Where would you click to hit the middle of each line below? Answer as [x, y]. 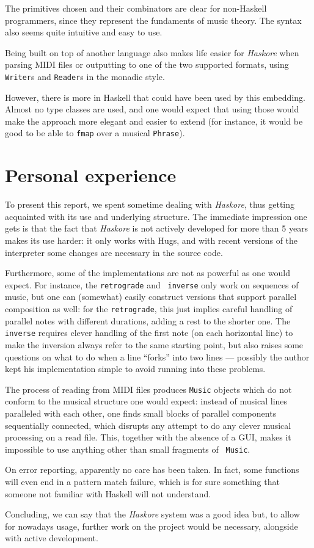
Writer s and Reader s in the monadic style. [85, 76]
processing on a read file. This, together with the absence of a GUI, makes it [148, 437]
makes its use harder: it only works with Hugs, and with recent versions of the [152, 240]
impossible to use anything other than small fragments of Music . [128, 449]
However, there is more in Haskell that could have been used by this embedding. [155, 97]
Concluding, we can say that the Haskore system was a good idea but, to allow [152, 514]
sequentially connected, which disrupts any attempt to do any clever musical [148, 425]
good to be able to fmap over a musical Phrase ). [95, 133]
